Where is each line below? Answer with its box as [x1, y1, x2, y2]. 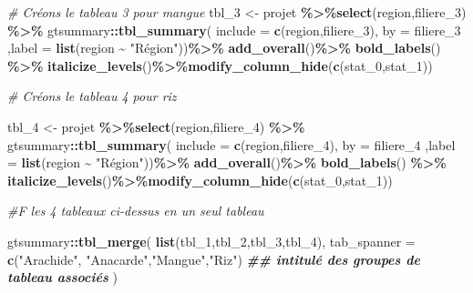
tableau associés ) [7, 268, 118, 287]
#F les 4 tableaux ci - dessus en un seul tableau [7, 201, 264, 220]
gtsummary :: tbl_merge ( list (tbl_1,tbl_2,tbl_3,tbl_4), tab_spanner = [7, 231, 416, 250]
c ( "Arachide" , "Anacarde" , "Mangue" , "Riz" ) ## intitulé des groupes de [7, 249, 420, 268]
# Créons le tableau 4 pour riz [7, 86, 177, 106]
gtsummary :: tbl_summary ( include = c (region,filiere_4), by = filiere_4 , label [7, 135, 456, 154]
